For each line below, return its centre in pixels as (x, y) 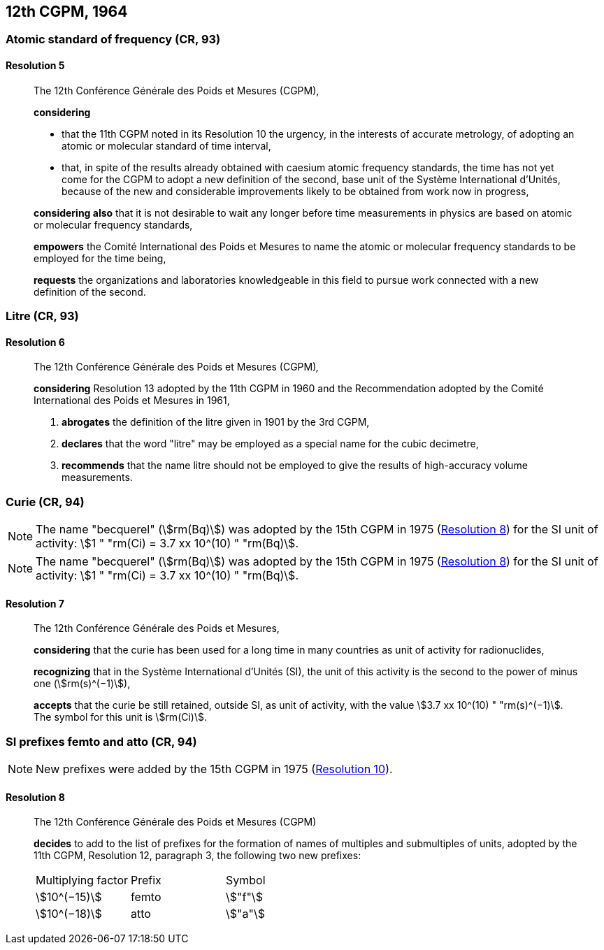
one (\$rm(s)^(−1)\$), (82, 684)
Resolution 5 (35, 66)
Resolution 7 (35, 603)
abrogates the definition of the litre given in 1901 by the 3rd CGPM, (216, 422)
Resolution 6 (35, 342)
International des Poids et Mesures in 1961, (132, 401)
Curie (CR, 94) (45, 502)
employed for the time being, (100, 258)
